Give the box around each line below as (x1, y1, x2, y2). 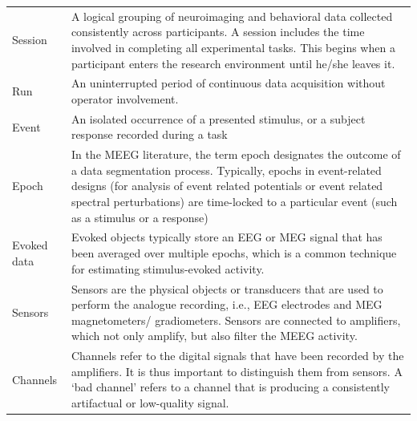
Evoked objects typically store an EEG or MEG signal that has (71, 229, 383, 245)
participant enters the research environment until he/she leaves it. (71, 55, 395, 71)
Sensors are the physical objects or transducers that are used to (71, 280, 383, 297)
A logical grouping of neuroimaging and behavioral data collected (71, 7, 393, 24)
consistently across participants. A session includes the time (71, 23, 365, 40)
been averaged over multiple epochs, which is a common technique (71, 245, 397, 261)
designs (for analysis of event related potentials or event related (71, 177, 383, 194)
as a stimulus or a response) (71, 208, 208, 225)
